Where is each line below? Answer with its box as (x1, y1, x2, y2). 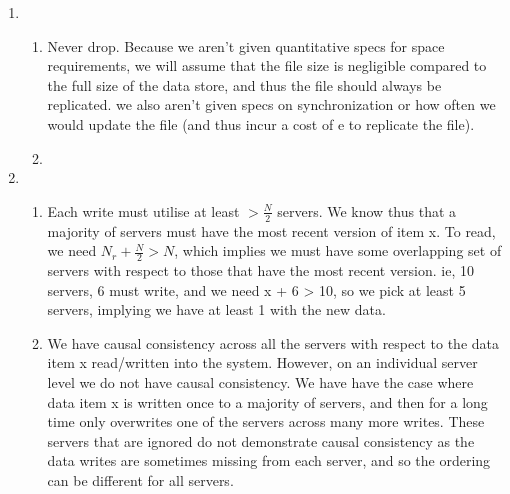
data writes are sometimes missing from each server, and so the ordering (47, 450, 491, 471)
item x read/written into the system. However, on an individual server (47, 352, 478, 373)
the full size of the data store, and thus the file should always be (47, 74, 442, 95)
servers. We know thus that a (277, 200, 457, 221)
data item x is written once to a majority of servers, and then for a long (47, 391, 488, 412)
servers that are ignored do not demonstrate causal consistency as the (47, 430, 475, 451)
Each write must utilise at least (47, 200, 240, 221)
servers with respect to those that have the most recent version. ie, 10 (47, 260, 475, 280)
